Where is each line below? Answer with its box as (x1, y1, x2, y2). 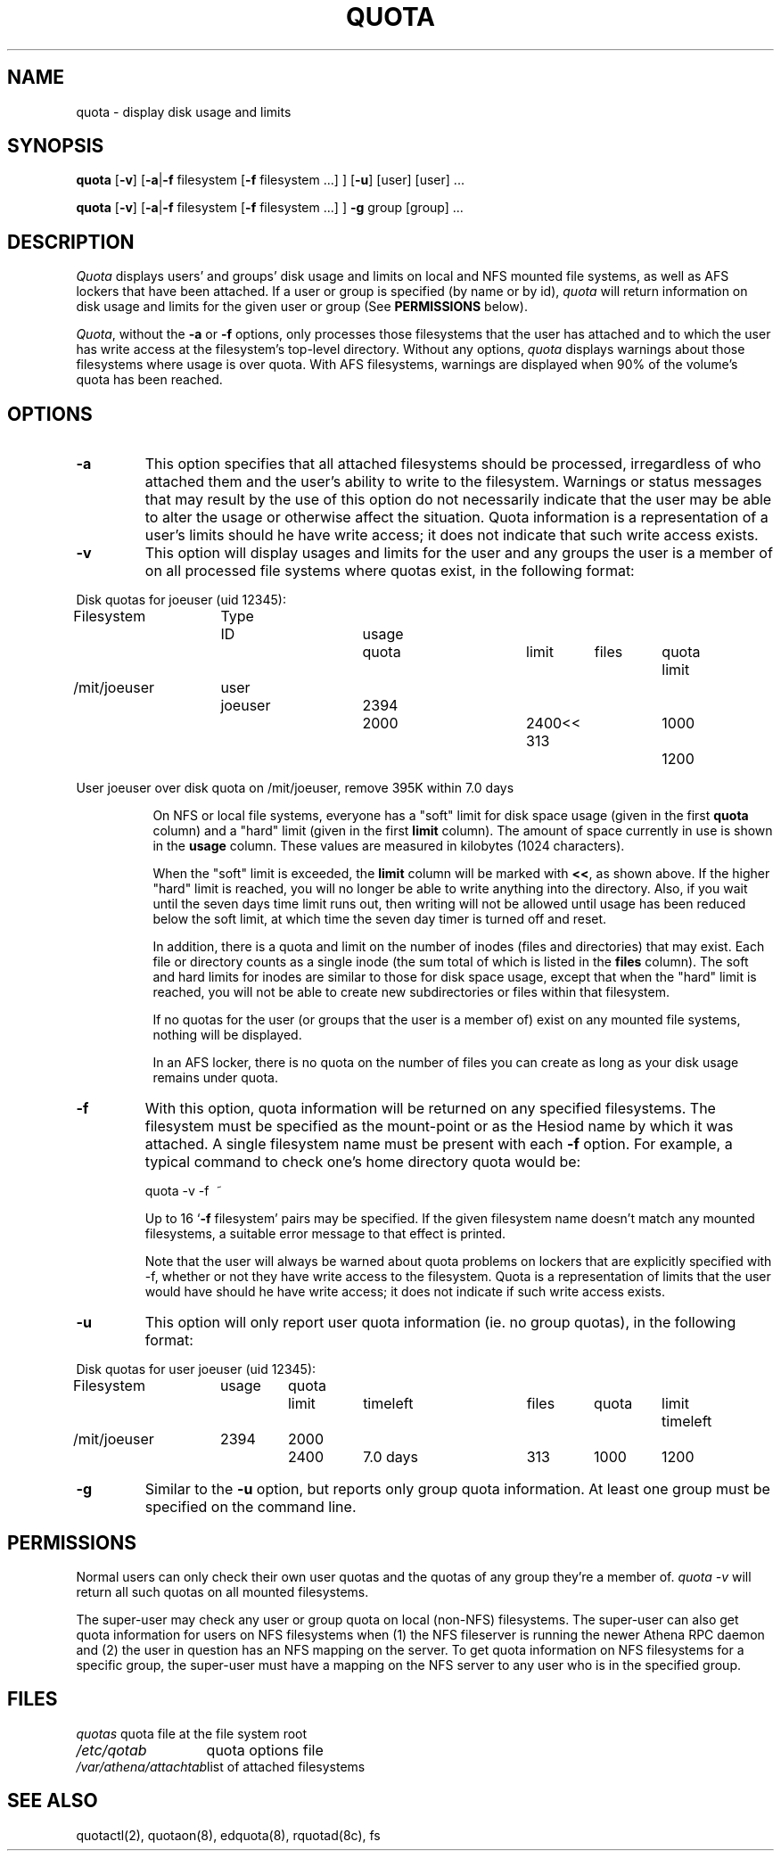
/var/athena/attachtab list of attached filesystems (76, 1758, 366, 1774)
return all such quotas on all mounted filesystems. (76, 1583, 369, 1599)
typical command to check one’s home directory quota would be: (144, 1153, 581, 1172)
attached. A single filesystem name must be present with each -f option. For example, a (144, 1135, 733, 1154)
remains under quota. (152, 1070, 278, 1086)
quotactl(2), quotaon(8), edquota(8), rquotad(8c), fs (76, 1827, 381, 1843)
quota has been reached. (76, 372, 223, 388)
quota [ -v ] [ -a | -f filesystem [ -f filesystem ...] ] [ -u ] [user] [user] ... (76, 172, 464, 188)
